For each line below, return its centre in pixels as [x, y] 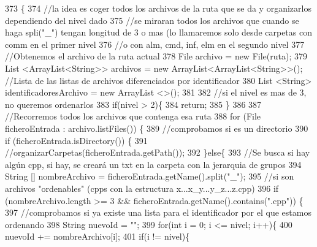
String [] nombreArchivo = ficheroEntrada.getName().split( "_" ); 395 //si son [150, 176]
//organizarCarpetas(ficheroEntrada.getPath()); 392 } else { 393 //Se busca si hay [158, 152]
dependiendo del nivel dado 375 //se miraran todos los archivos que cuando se [152, 20]
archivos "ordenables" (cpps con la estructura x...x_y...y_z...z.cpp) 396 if [142, 188]
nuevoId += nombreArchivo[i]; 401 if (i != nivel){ [97, 236]
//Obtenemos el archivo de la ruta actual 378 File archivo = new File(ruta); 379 [156, 56]
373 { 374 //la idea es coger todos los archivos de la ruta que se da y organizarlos [158, 8]
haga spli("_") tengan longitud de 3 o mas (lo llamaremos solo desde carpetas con [158, 32]
